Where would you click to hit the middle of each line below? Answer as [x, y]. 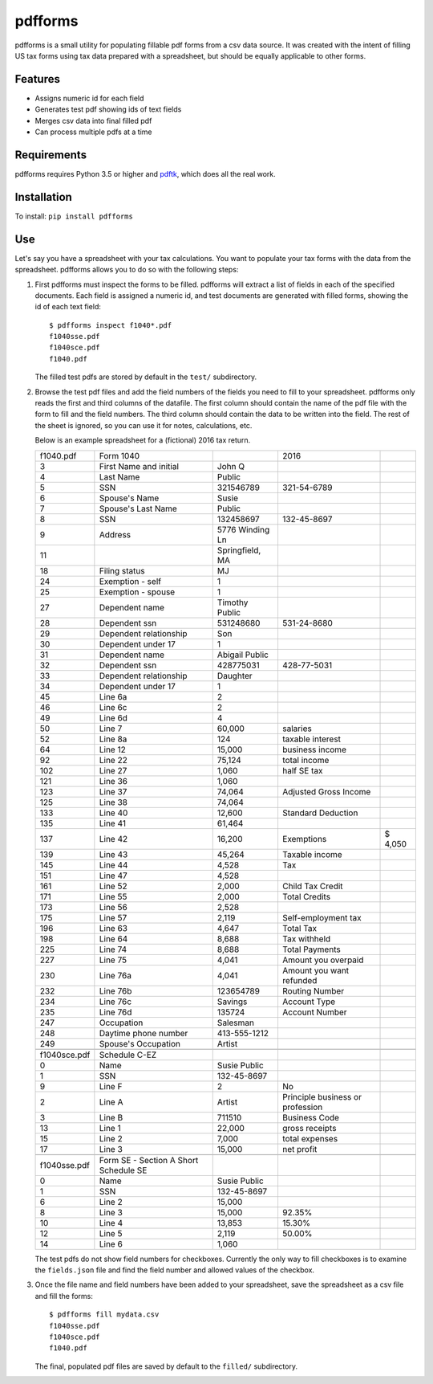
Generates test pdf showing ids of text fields [108, 109]
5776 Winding [243, 529]
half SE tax [302, 770]
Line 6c [113, 707]
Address [115, 534]
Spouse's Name [129, 498]
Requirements [51, 155]
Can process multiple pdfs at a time [93, 132]
